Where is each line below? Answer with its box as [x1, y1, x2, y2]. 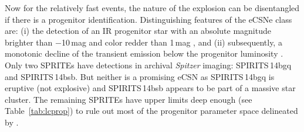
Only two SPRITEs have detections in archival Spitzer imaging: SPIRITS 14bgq [5, 58, 292, 71]
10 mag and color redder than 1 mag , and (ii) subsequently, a [61, 36, 282, 48]
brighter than [5, 36, 53, 48]
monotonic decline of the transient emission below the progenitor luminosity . [5, 47, 283, 60]
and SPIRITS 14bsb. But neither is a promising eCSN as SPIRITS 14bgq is [5, 70, 275, 82]
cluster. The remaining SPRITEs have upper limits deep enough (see [5, 93, 252, 105]
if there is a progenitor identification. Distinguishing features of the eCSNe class [5, 13, 292, 25]
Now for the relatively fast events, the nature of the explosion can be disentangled [5, 2, 300, 13]
